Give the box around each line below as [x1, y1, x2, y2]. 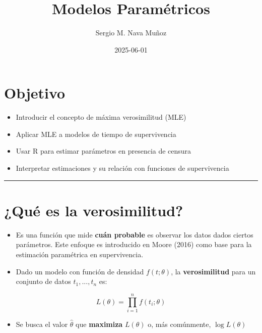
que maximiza [76, 318, 123, 329]
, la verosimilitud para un [171, 266, 256, 276]
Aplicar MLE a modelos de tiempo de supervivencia [16, 128, 176, 139]
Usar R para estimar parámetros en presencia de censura [16, 146, 191, 156]
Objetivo [4, 82, 65, 103]
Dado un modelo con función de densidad [16, 266, 144, 276]
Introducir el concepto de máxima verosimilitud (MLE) [16, 112, 186, 122]
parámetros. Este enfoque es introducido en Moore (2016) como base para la [16, 239, 252, 250]
